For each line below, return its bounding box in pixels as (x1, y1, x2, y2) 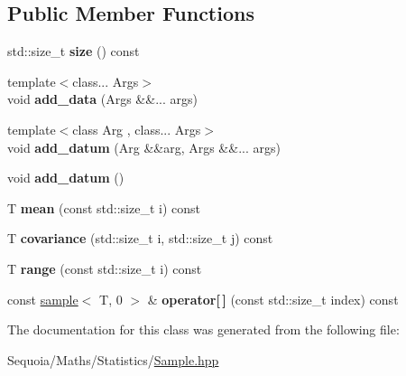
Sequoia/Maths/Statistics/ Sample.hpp (7, 350, 219, 369)
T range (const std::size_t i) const (7, 258, 202, 277)
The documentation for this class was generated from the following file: (7, 320, 400, 339)
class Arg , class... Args (72, 119, 201, 138)
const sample (7, 289, 78, 308)
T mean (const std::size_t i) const (7, 198, 201, 217)
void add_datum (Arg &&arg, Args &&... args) (7, 137, 281, 156)
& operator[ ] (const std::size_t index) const (147, 289, 399, 308)
